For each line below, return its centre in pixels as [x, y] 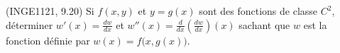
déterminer [29, 24]
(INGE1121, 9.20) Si [50, 11]
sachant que [264, 24]
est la [315, 24]
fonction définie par [48, 40]
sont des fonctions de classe [258, 11]
